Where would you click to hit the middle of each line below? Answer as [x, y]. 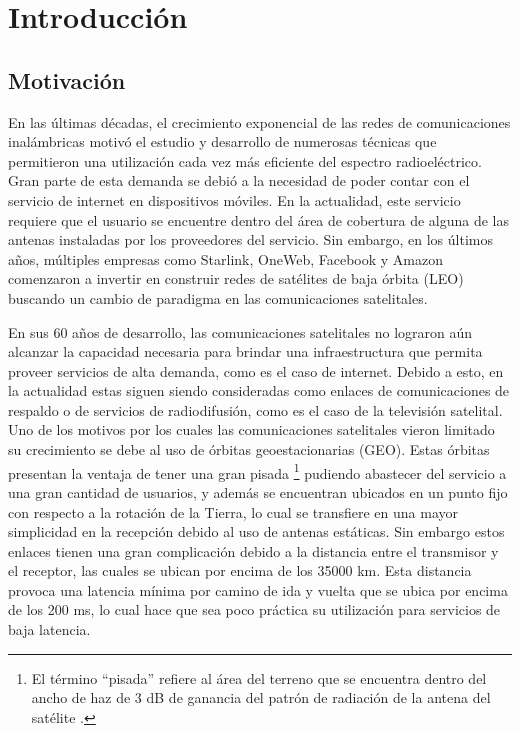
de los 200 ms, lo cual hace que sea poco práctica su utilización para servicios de [254, 609]
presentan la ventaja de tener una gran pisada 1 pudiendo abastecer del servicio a [257, 471]
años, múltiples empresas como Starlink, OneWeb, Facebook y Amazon [225, 258]
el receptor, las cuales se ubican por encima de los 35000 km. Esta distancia [240, 570]
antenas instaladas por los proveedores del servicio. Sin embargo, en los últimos [250, 239]
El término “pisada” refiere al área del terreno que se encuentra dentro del [259, 677]
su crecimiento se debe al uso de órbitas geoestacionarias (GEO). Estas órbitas [249, 449]
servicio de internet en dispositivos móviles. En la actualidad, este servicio [234, 199]
